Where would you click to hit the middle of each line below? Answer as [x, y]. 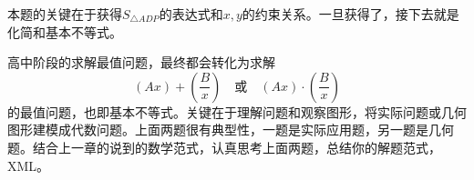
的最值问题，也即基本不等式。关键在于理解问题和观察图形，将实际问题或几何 [237, 111]
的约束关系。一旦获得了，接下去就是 [350, 14]
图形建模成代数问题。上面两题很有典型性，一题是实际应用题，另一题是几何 [231, 130]
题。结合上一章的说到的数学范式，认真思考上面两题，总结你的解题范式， [224, 147]
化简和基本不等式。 [65, 31]
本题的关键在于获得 [65, 14]
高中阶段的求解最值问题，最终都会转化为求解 [141, 62]
